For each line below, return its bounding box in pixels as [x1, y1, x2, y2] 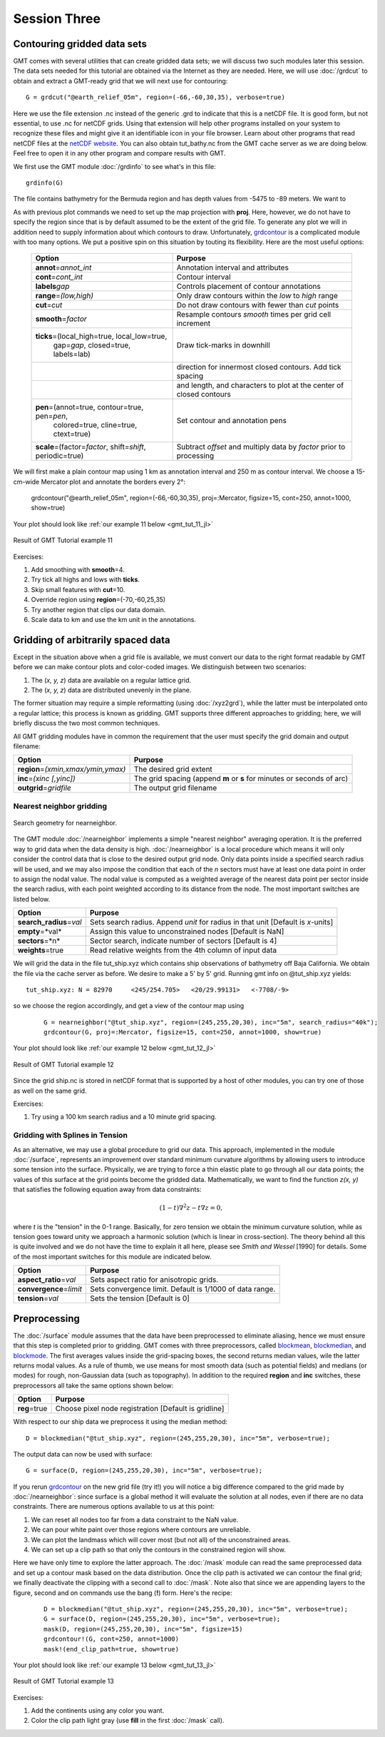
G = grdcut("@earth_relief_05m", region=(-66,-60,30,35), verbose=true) [26, 93, 285, 101]
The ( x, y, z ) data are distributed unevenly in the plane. [31, 686, 192, 695]
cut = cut [35, 300, 63, 310]
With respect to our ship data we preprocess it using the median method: [13, 1417, 228, 1426]
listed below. [13, 895, 51, 903]
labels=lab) [53, 350, 91, 360]
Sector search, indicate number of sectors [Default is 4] [89, 936, 277, 946]
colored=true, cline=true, [53, 420, 138, 430]
